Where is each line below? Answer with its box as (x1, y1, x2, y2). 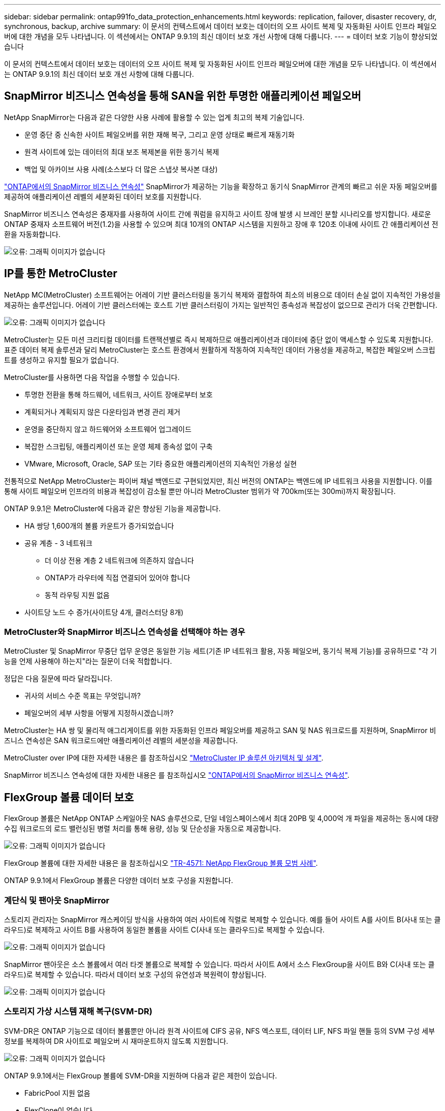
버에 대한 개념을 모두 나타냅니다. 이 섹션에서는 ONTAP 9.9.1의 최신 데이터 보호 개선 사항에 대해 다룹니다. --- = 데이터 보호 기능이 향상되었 (4, 32, 438, 41)
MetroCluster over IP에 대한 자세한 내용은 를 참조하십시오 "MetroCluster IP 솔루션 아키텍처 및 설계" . (4, 753, 324, 763)
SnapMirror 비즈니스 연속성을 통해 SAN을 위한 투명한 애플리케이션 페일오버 (4, 90, 361, 103)
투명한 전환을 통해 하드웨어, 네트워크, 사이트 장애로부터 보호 (24, 390, 213, 399)
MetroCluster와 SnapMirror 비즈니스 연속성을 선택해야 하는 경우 (4, 627, 245, 637)
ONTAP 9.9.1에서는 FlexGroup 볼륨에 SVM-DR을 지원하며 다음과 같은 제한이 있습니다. (4, 1071, 277, 1080)
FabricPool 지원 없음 (24, 1088, 90, 1097)
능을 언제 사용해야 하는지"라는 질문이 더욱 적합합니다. (4, 657, 172, 666)
